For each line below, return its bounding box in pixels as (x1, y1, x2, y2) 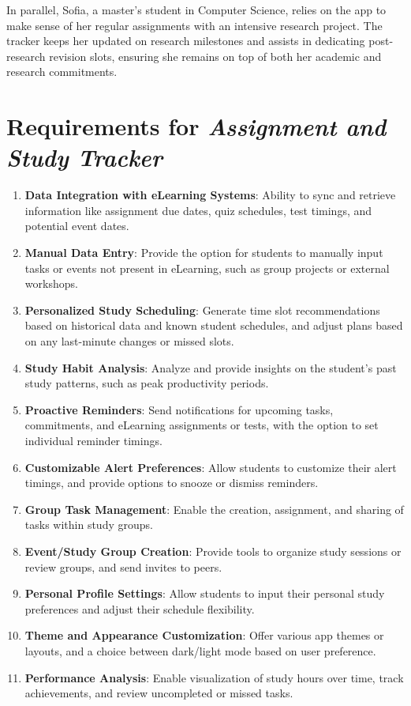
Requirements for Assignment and (6, 110, 387, 143)
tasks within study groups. (24, 516, 153, 533)
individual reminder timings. (24, 432, 163, 448)
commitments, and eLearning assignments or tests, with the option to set (24, 417, 379, 433)
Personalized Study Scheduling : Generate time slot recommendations (24, 301, 380, 318)
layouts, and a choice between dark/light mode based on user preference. (24, 642, 376, 659)
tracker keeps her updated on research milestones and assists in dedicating (6, 32, 365, 49)
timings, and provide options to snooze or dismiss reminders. (24, 474, 319, 491)
